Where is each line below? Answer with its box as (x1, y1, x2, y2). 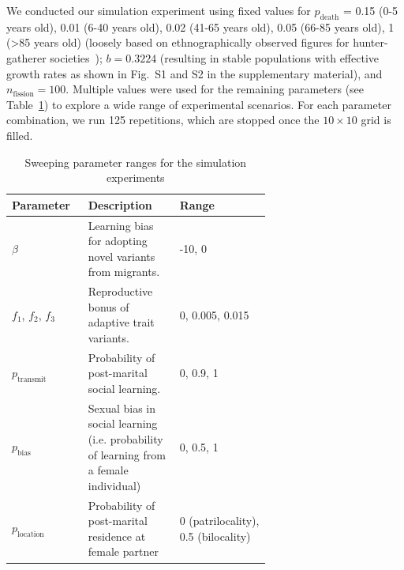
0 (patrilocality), (179, 512, 260, 529)
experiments (106, 169, 165, 186)
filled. (6, 126, 33, 143)
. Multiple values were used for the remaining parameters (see (65, 81, 365, 97)
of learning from (88, 446, 166, 462)
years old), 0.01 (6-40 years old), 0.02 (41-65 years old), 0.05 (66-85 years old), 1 (6, 18, 395, 35)
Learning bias (88, 217, 154, 233)
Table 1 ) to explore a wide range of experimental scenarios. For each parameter (6, 96, 391, 112)
